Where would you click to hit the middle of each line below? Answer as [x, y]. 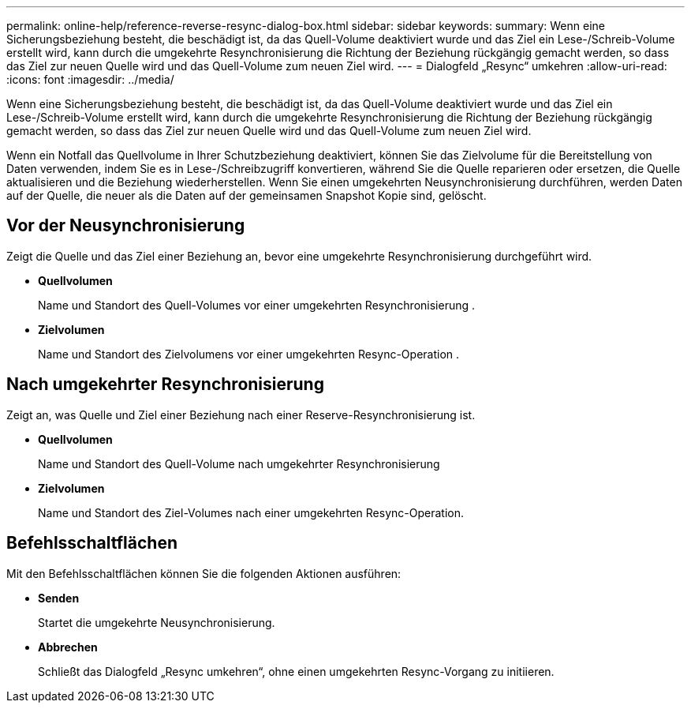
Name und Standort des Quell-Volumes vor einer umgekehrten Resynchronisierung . [257, 305]
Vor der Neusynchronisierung [126, 226]
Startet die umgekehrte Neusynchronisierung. [157, 622]
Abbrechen [68, 647]
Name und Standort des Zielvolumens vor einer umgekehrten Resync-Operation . [249, 354]
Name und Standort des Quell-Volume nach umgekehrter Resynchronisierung [239, 463]
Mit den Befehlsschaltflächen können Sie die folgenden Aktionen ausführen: [204, 573]
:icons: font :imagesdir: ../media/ [90, 79]
